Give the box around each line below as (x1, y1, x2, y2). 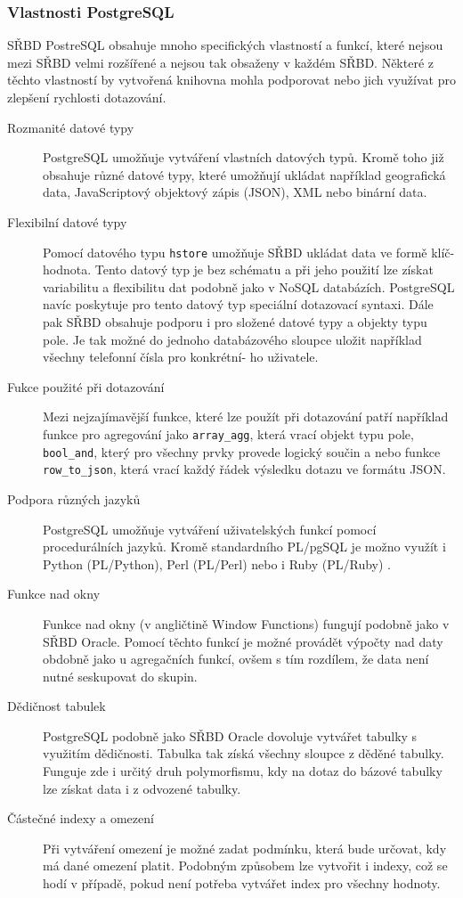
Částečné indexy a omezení (7, 809, 154, 828)
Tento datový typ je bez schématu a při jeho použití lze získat (94, 260, 434, 279)
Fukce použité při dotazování (7, 377, 165, 396)
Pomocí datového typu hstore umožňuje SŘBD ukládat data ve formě (43, 242, 427, 261)
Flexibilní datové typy (7, 212, 127, 231)
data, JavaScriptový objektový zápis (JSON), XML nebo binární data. (43, 183, 427, 201)
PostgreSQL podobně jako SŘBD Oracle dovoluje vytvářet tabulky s (43, 726, 418, 745)
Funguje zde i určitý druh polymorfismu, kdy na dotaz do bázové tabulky (43, 762, 443, 780)
